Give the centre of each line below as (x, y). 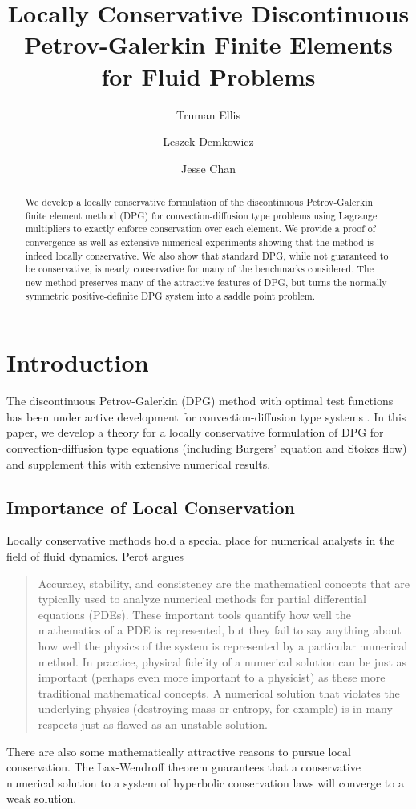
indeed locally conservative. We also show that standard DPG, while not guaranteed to (207, 255)
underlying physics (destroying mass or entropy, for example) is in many (215, 708)
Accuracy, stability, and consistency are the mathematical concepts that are (224, 583)
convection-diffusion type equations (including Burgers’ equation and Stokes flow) (207, 448)
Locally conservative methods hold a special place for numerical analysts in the (201, 540)
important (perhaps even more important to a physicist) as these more (212, 677)
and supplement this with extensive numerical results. (139, 463)
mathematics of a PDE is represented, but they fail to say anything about (220, 630)
